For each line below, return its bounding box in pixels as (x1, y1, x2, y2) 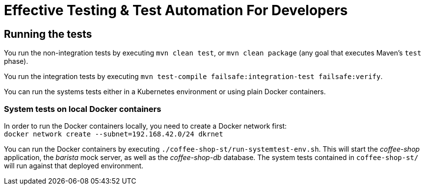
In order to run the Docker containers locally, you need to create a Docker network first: (4, 121, 287, 130)
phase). (4, 57, 28, 66)
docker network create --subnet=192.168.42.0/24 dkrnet (4, 130, 223, 138)
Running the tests (4, 27, 92, 40)
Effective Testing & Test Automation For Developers (4, 2, 348, 19)
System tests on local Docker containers (4, 104, 161, 114)
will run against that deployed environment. (4, 161, 144, 170)
